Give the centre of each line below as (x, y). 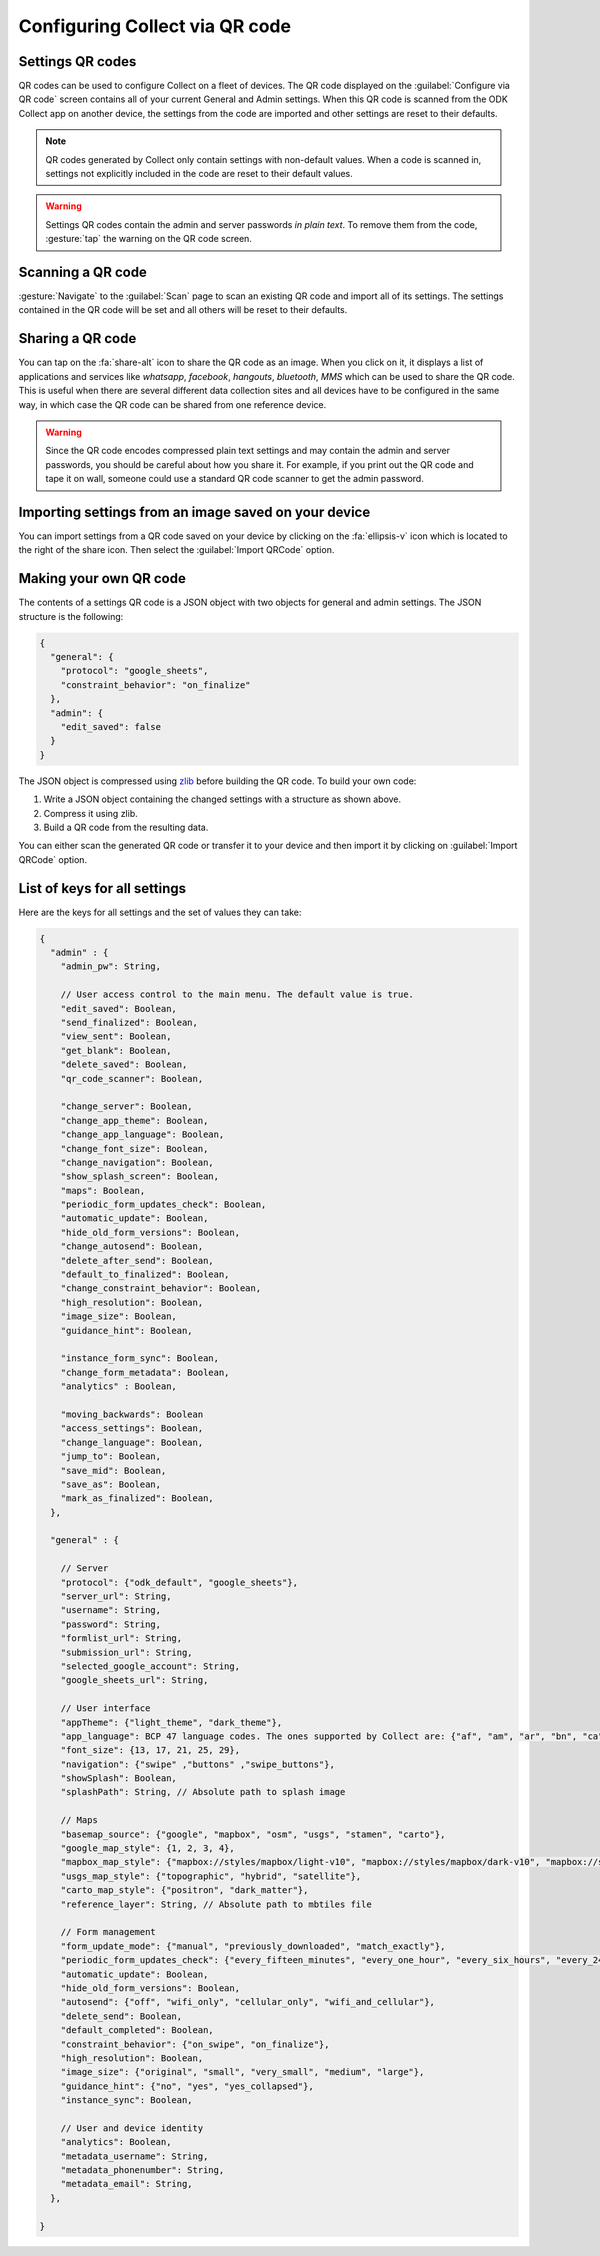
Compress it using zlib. (91, 813)
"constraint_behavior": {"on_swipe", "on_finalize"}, (195, 2044)
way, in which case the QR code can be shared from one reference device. (172, 404)
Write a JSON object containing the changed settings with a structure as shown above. (222, 799)
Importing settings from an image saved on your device (194, 511)
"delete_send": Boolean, (121, 2016)
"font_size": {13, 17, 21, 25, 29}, (150, 1750)
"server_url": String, (116, 1596)
